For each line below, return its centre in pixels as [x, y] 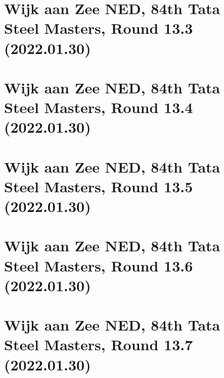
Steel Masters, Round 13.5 [99, 186]
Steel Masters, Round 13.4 [99, 107]
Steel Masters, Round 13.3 [99, 28]
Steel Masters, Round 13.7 [99, 344]
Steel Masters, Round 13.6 [99, 265]
